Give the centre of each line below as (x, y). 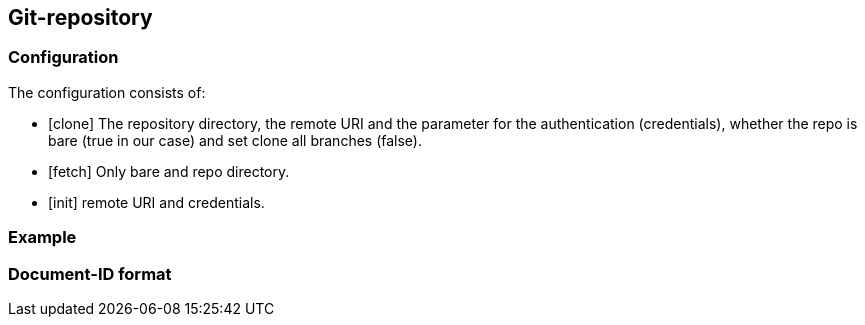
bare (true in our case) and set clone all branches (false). (235, 140)
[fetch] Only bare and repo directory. (169, 171)
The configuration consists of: (107, 92)
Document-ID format (90, 273)
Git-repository (80, 17)
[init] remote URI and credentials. (156, 202)
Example (42, 237)
